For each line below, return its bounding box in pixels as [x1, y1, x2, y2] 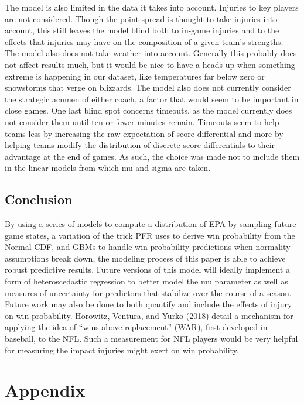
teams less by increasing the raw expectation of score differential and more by [5, 127, 283, 139]
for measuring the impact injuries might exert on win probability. [5, 344, 239, 356]
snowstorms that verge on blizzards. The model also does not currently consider [5, 81, 291, 94]
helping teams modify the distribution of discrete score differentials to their [5, 139, 275, 151]
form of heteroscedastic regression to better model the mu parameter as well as [5, 275, 288, 287]
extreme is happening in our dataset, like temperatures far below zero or [5, 70, 265, 82]
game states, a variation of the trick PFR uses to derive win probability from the [5, 229, 295, 241]
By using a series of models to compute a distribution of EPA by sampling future [5, 218, 296, 230]
